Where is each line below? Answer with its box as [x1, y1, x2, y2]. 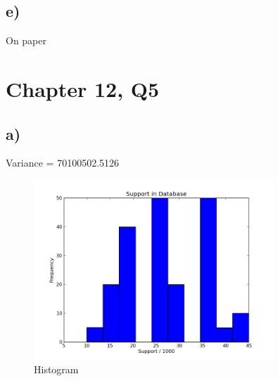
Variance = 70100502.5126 [6, 155, 120, 170]
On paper [6, 33, 47, 48]
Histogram [34, 362, 79, 377]
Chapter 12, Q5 [6, 74, 160, 103]
